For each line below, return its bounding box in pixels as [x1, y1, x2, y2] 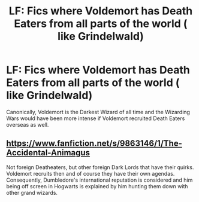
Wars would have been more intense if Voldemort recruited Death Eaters [6, 115, 185, 122]
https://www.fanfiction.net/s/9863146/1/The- [6, 139, 183, 149]
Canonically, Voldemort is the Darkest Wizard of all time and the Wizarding [6, 108, 191, 115]
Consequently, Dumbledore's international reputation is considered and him [6, 176, 193, 183]
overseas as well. [6, 121, 49, 128]
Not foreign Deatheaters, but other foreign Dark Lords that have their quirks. [6, 163, 194, 171]
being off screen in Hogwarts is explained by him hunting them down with [6, 182, 188, 189]
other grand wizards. [6, 189, 58, 196]
